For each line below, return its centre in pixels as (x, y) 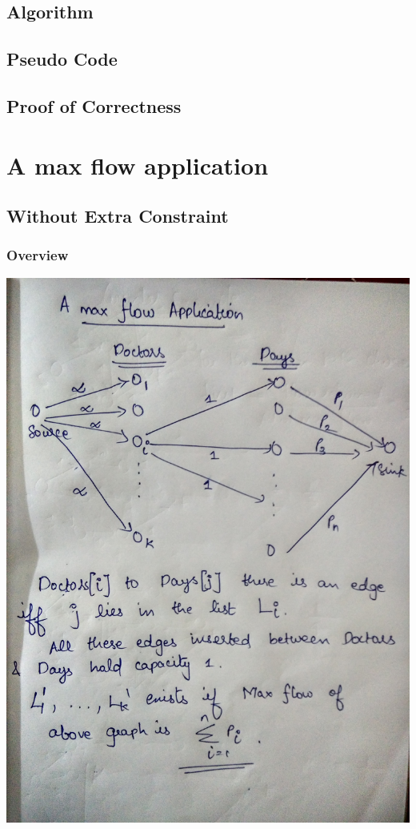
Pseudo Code (62, 59)
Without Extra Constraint (118, 216)
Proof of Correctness (94, 105)
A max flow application (138, 165)
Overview (38, 255)
